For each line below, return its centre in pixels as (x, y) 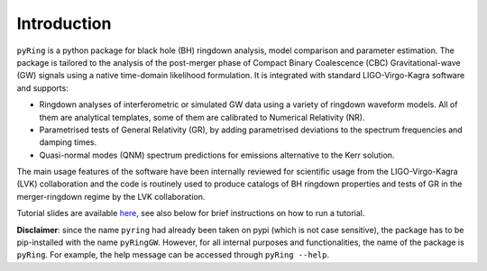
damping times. (68, 142)
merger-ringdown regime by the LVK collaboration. (111, 196)
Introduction (64, 23)
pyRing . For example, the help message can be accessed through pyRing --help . (173, 255)
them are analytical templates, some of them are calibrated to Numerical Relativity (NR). (202, 117)
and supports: (43, 88)
